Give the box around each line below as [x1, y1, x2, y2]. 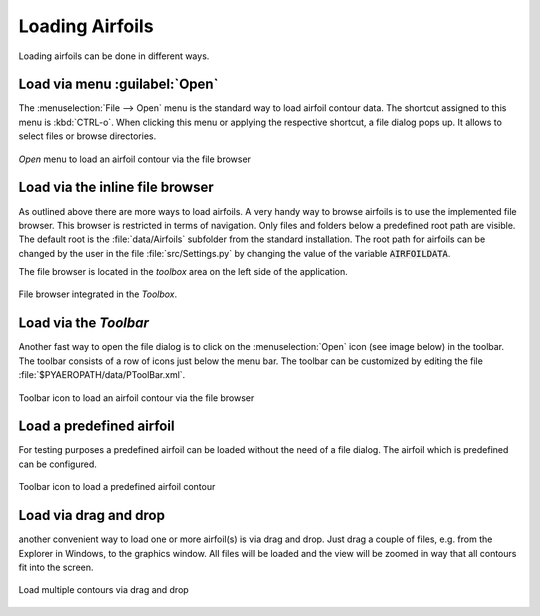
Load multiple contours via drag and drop [18, 584, 189, 596]
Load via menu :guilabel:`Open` [18, 76, 219, 93]
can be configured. [18, 458, 97, 470]
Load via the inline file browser [18, 179, 214, 196]
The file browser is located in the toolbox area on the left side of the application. [18, 266, 349, 278]
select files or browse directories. [18, 130, 157, 142]
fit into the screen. [18, 561, 94, 573]
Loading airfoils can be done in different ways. [18, 50, 210, 62]
